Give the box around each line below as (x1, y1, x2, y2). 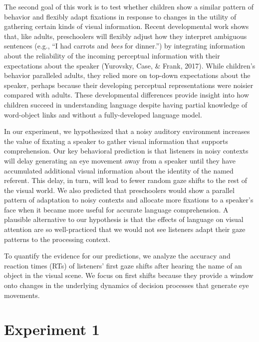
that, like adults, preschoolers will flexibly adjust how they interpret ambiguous (4, 30, 247, 41)
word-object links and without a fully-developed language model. (4, 109, 202, 119)
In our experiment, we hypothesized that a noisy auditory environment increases (4, 126, 250, 136)
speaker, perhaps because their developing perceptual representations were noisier (4, 79, 254, 90)
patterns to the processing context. (4, 233, 111, 244)
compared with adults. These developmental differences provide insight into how (4, 89, 249, 100)
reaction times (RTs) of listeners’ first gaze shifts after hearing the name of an (4, 260, 242, 270)
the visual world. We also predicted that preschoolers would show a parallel (4, 184, 235, 195)
